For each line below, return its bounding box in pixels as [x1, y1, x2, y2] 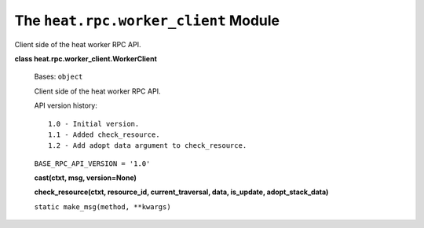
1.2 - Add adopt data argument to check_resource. [48, 142, 247, 150]
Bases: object [34, 72, 83, 82]
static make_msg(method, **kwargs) [34, 202, 172, 211]
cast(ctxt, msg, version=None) [34, 173, 137, 182]
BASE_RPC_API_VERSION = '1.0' [34, 159, 151, 168]
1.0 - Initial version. [48, 119, 140, 128]
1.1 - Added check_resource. [48, 130, 160, 139]
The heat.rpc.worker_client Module [14, 12, 280, 29]
